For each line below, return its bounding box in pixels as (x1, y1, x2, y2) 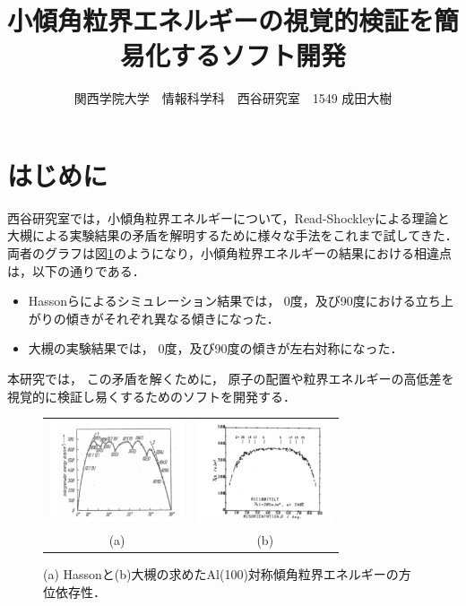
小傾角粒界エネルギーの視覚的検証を (7, 2, 435, 39)
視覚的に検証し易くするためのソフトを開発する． (7, 386, 296, 405)
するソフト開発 (169, 37, 346, 74)
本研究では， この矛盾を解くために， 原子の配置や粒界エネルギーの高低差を (7, 369, 454, 387)
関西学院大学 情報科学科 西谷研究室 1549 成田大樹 (73, 89, 393, 108)
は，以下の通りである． (7, 261, 145, 280)
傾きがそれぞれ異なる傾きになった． (65, 308, 280, 327)
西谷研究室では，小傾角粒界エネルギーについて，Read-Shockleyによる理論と (7, 208, 450, 227)
